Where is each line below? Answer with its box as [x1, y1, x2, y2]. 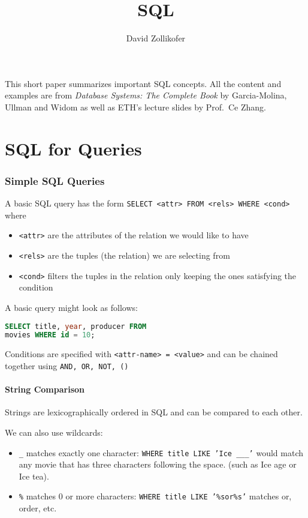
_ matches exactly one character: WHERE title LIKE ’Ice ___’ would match [19, 446, 303, 459]
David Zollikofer [126, 32, 186, 44]
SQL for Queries [5, 136, 142, 160]
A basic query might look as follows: [5, 301, 138, 313]
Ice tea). [19, 469, 49, 482]
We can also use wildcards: [5, 426, 103, 438]
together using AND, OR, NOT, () [5, 359, 129, 372]
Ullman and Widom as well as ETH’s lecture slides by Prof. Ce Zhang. [5, 100, 267, 113]
